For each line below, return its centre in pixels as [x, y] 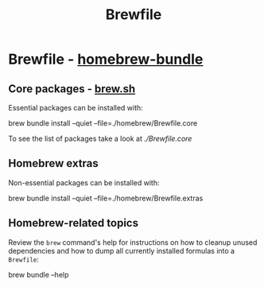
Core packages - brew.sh [72, 89]
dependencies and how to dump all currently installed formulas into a [122, 250]
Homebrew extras [54, 163]
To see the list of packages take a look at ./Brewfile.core [100, 138]
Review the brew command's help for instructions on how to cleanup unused [133, 242]
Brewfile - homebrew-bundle [106, 59]
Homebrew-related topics [74, 223]
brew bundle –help [39, 274]
